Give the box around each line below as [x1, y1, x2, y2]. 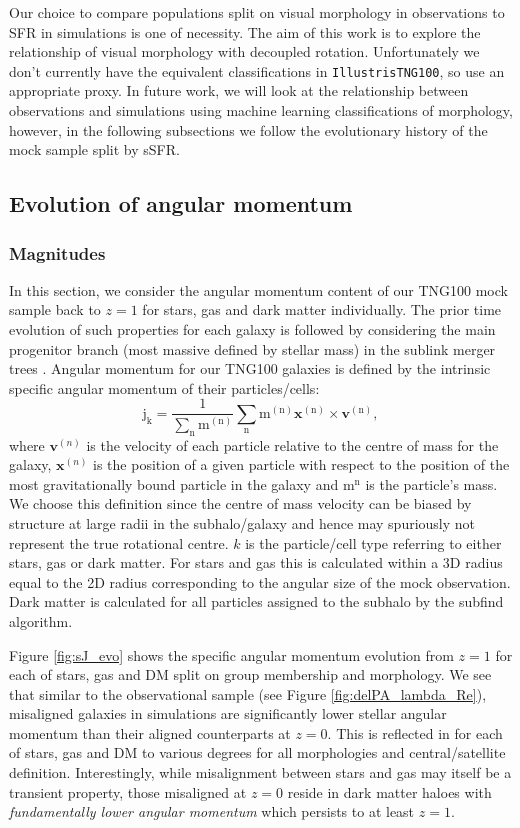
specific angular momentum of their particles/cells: [9, 377, 320, 398]
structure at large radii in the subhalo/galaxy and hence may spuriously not [9, 512, 476, 533]
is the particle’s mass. [365, 473, 498, 494]
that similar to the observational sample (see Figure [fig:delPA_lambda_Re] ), [9, 683, 487, 704]
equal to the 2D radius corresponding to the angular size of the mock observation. [9, 571, 511, 592]
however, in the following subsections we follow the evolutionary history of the [9, 119, 488, 140]
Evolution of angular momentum [9, 188, 353, 219]
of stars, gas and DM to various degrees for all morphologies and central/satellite [9, 742, 506, 763]
